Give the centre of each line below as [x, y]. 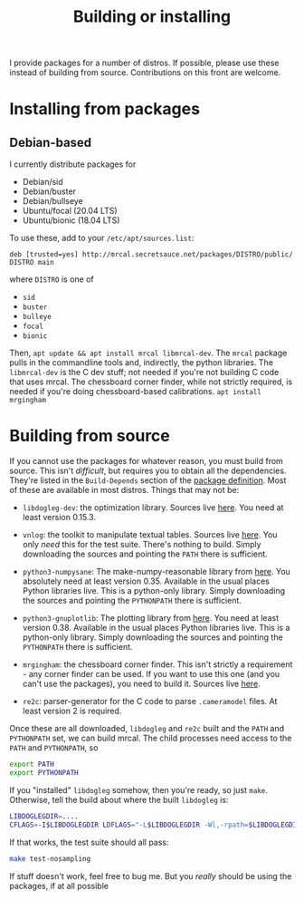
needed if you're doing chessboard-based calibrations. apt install [136, 392]
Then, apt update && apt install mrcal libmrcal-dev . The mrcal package [148, 353]
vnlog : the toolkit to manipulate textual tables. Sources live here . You [150, 535]
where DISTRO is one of [52, 279]
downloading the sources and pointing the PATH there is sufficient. [145, 554]
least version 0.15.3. [59, 518]
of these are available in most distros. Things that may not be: [124, 490]
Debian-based [51, 142]
